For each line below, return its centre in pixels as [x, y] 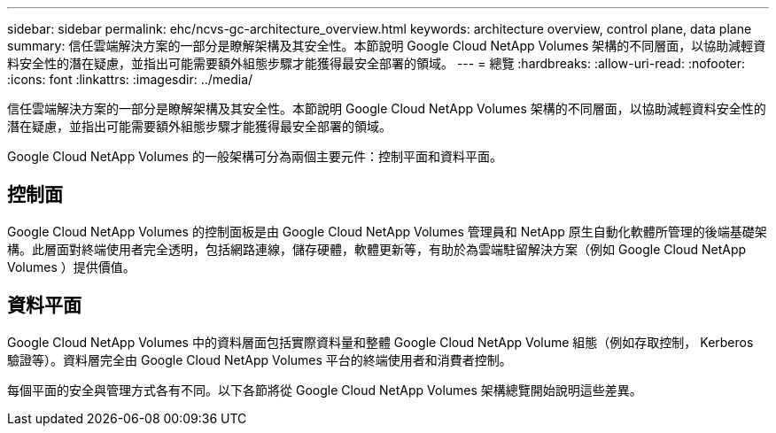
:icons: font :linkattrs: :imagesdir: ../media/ [130, 79]
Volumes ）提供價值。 [71, 267]
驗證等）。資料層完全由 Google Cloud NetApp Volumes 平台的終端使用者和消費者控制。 [260, 360]
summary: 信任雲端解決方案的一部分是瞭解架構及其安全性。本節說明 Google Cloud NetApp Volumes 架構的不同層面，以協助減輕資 [387, 46]
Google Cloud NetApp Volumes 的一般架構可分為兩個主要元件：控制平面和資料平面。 [255, 156]
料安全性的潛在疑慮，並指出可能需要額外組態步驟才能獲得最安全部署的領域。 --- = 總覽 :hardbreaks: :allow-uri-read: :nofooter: [376, 63]
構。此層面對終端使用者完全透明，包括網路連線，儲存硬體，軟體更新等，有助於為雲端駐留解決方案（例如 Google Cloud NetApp [377, 249]
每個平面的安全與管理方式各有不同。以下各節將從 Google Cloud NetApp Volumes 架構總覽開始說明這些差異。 [325, 390]
